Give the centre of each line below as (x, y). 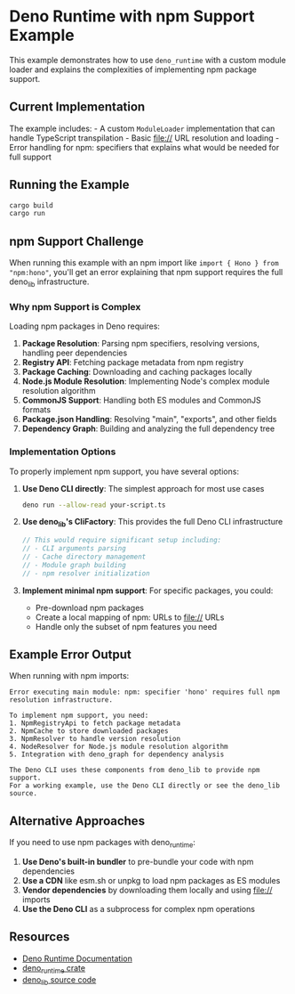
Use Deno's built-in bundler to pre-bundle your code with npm (138, 861)
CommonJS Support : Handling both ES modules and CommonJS (142, 400)
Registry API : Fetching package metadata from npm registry (133, 363)
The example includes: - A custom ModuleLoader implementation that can (142, 128)
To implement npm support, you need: (79, 716)
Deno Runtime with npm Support (132, 16)
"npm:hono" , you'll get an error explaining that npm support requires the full (146, 273)
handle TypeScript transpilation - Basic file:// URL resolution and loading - (144, 138)
